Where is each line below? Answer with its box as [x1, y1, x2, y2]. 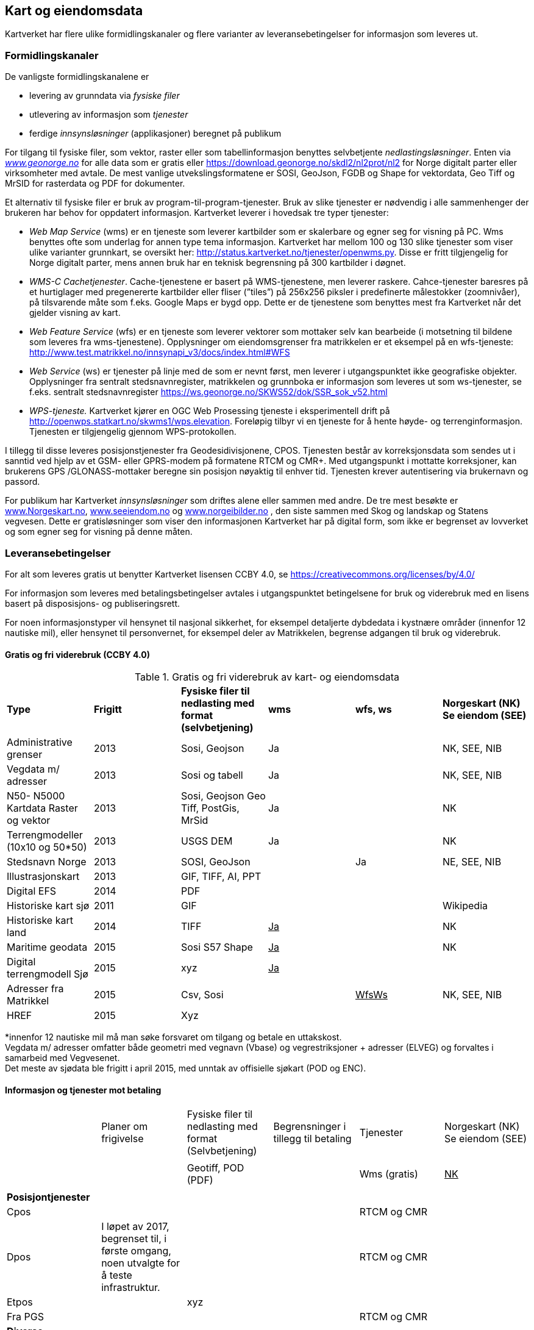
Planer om [101, 1120, 148, 1133]
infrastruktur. [101, 1281, 160, 1294]
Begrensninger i [273, 1120, 346, 1133]
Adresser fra [7, 982, 64, 995]
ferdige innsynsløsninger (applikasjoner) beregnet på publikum [29, 128, 282, 139]
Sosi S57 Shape [180, 941, 253, 954]
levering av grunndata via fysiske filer [29, 90, 180, 101]
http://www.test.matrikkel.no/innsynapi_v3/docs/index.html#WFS [29, 347, 290, 358]
